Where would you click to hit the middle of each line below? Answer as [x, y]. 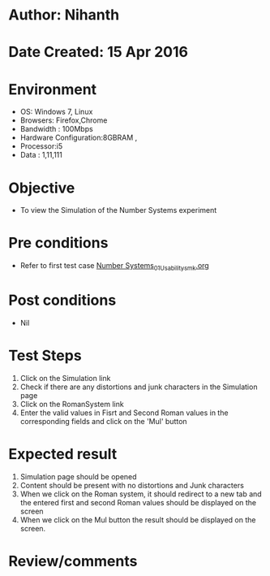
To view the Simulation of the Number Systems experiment [118, 210]
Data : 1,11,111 [41, 155]
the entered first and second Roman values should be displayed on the [138, 502]
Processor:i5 [41, 146]
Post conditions [62, 300]
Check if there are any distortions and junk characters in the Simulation [139, 387]
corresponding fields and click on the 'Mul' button [104, 421]
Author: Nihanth [64, 15]
